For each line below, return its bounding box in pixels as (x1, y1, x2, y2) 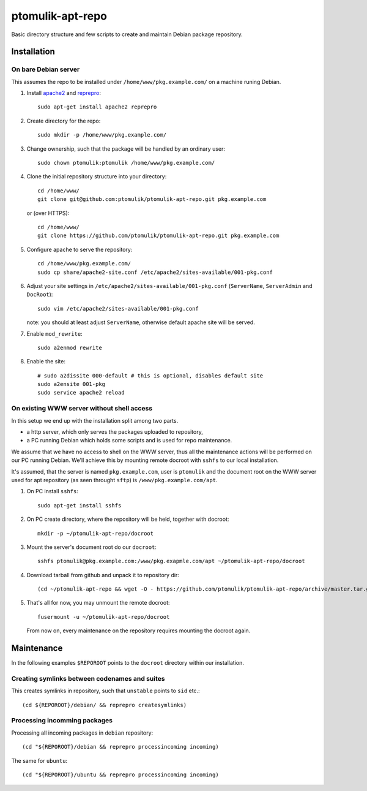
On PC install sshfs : (26, 488, 79, 495)
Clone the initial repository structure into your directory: (26, 173, 167, 180)
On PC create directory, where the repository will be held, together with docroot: (26, 515, 229, 523)
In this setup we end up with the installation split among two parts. (11, 417, 179, 424)
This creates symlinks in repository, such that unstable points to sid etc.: (11, 687, 200, 695)
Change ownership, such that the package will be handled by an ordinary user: (26, 145, 226, 153)
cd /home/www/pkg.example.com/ (37, 260, 132, 267)
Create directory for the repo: (26, 117, 101, 124)
